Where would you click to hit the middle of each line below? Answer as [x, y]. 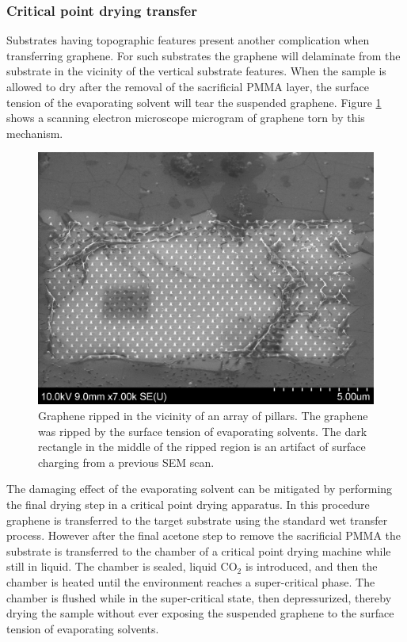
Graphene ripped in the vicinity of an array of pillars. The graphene [203, 415]
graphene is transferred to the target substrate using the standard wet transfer [197, 520]
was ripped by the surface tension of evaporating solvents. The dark [203, 431]
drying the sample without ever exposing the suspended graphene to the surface [200, 613]
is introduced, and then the [311, 566]
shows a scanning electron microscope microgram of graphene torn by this [186, 118]
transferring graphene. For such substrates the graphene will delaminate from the [203, 55]
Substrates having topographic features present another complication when [188, 40]
